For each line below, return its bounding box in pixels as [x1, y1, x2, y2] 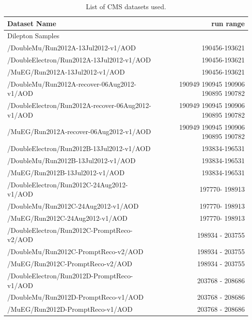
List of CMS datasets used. [86, 1, 166, 11]
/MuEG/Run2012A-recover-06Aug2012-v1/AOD [7, 126, 151, 137]
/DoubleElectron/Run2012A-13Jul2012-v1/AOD [7, 55, 151, 65]
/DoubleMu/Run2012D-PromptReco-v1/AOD [7, 292, 144, 302]
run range [211, 18, 245, 28]
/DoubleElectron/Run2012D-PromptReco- [7, 270, 133, 280]
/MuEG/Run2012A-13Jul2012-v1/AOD [7, 66, 125, 76]
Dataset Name [7, 18, 56, 28]
